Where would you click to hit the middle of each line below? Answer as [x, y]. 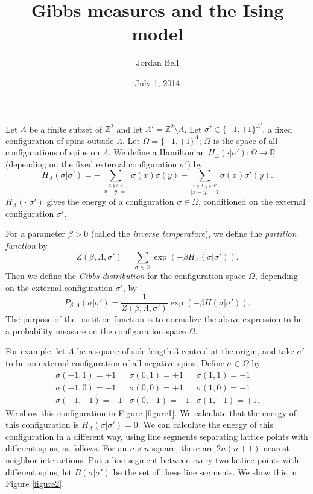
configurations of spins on [53, 152]
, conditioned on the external [252, 202]
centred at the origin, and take [238, 351]
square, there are [183, 448]
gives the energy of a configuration [110, 202]
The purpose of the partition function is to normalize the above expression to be [154, 319]
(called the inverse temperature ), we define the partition [194, 233]
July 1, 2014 [157, 82]
